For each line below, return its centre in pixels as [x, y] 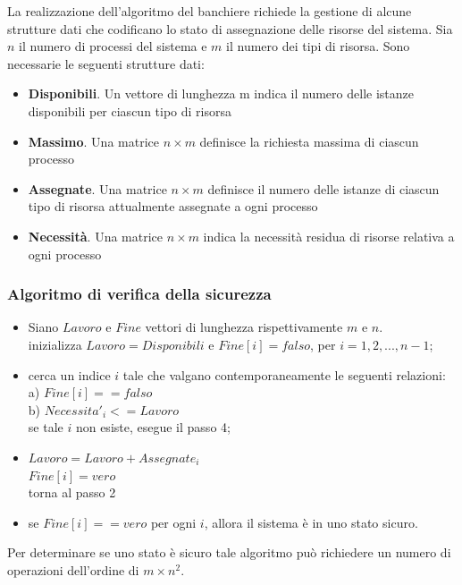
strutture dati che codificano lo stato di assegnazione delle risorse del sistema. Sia [230, 28]
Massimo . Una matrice [93, 141]
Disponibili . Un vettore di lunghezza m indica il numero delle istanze [221, 93]
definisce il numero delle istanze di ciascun [323, 188]
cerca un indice [69, 374]
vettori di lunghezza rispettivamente [244, 327]
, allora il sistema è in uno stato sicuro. [311, 522]
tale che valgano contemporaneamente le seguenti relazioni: [284, 374]
